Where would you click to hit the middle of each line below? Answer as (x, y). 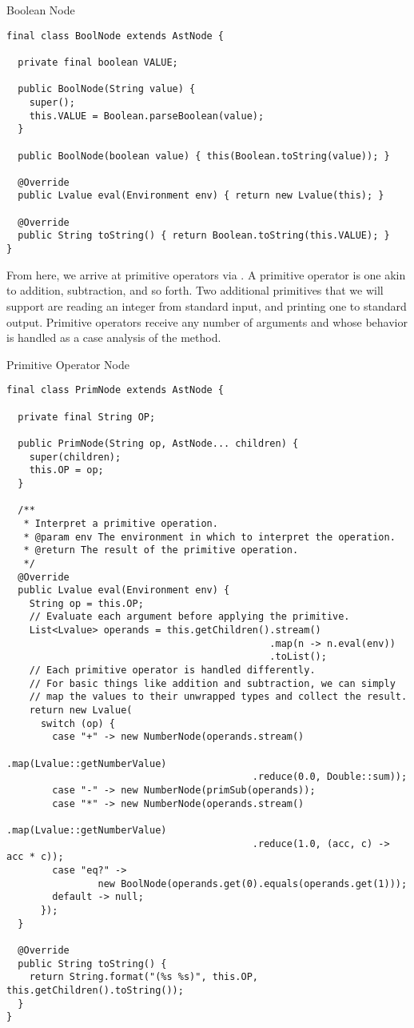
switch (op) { (78, 723)
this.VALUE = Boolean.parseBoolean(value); (147, 116)
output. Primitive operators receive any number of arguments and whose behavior (207, 321)
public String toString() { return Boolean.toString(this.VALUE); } (204, 236)
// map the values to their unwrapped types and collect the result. (218, 697)
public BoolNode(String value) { (107, 89)
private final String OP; (87, 417)
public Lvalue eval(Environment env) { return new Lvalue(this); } (201, 196)
